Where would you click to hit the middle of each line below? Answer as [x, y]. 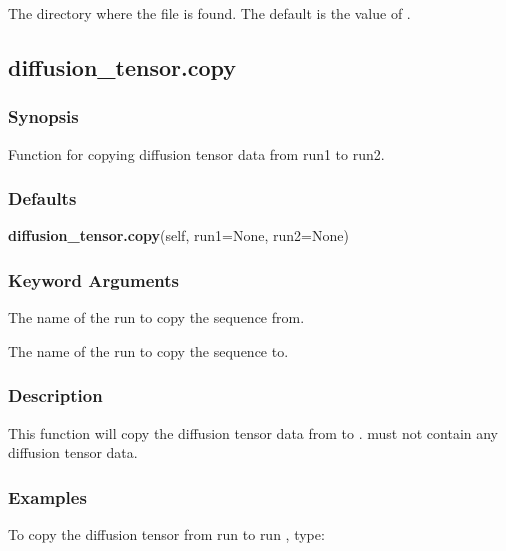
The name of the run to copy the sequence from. [156, 317]
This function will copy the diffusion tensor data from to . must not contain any [253, 432]
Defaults [42, 198]
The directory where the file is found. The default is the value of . [209, 13]
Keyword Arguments [94, 279]
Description [55, 395]
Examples [47, 496]
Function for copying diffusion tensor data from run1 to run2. [196, 153]
